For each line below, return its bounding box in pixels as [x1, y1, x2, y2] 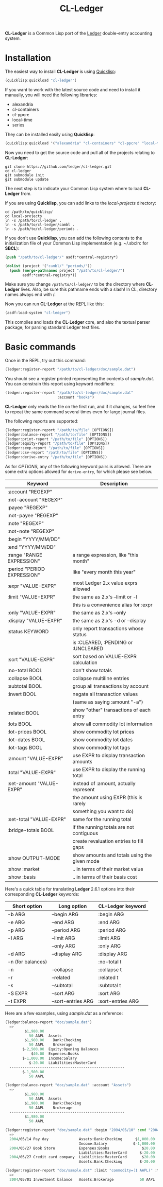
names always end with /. [5, 292, 56, 297]
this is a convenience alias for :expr [72, 601, 153, 608]
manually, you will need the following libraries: [5, 92, 98, 98]
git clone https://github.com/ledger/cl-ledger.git [5, 164, 112, 169]
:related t [98, 974, 119, 981]
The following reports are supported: [5, 418, 79, 424]
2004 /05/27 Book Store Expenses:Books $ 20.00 [9, 1146, 155, 1151]
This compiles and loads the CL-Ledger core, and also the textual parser [5, 319, 150, 325]
